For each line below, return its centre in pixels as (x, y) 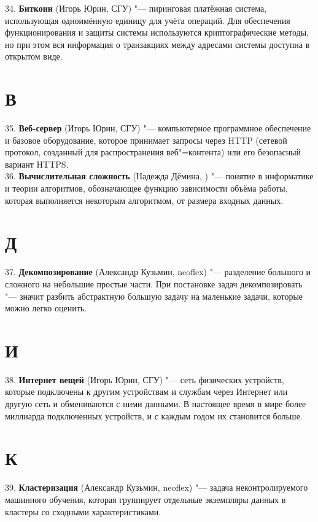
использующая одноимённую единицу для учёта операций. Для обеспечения (148, 20)
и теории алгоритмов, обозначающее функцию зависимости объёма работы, (146, 188)
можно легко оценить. (46, 308)
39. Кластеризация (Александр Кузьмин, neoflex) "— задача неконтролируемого (157, 487)
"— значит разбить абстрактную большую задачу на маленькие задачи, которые (154, 296)
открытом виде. (34, 56)
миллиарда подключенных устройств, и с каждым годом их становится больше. (154, 415)
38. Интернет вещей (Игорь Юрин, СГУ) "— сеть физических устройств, (145, 379)
